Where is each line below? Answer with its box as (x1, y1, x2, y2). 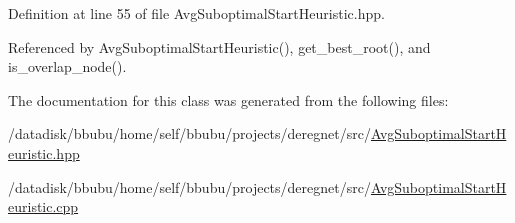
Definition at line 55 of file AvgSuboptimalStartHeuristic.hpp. (8, 3, 385, 23)
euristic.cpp (8, 196, 79, 217)
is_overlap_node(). (8, 56, 127, 77)
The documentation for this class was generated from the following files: (8, 89, 449, 110)
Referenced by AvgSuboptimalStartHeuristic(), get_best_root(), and (8, 36, 431, 57)
